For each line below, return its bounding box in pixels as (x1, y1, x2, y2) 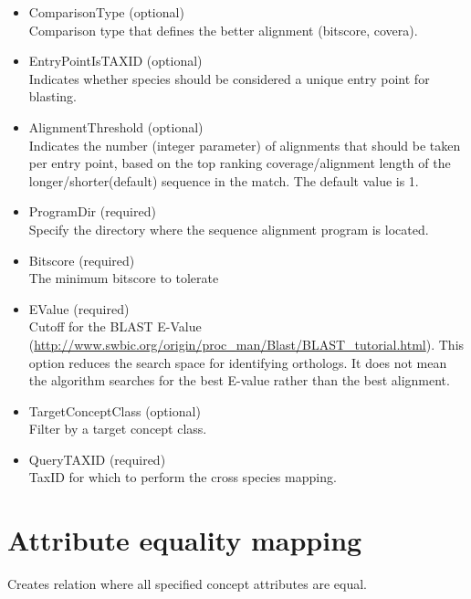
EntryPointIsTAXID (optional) (28, 51, 203, 70)
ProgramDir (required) (28, 202, 156, 221)
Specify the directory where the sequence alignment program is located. (28, 219, 429, 238)
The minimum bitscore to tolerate (28, 268, 219, 288)
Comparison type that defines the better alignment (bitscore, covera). (28, 20, 418, 39)
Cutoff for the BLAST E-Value (28, 317, 202, 336)
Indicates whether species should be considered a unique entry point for (28, 68, 430, 88)
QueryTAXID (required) (28, 449, 166, 468)
